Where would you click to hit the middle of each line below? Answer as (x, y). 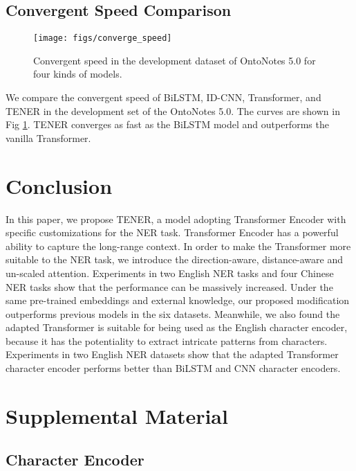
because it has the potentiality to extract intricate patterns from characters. (167, 340)
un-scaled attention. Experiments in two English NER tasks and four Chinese (170, 273)
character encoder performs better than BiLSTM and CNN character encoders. (173, 368)
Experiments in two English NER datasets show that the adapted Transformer (172, 354)
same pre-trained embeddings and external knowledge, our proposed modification (178, 300)
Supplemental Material (117, 415)
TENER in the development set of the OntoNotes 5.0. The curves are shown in (173, 110)
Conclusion (59, 185)
